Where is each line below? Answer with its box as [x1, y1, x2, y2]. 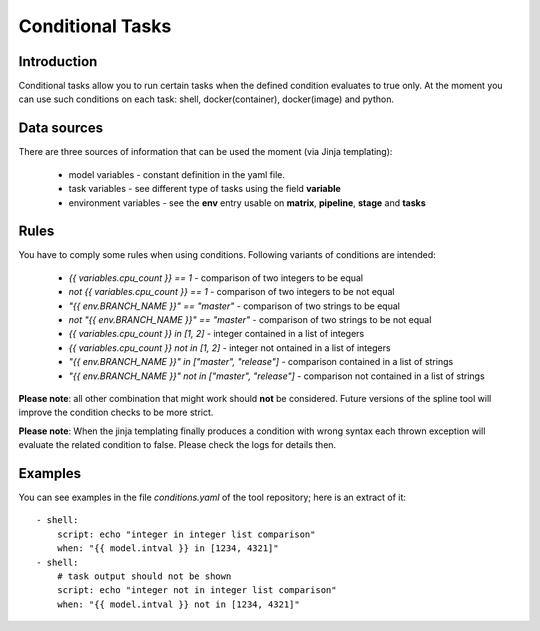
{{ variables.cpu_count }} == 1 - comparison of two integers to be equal [68, 271, 364, 284]
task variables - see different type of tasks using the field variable [68, 183, 342, 195]
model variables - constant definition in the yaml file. [68, 168, 285, 180]
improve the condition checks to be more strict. [18, 406, 214, 419]
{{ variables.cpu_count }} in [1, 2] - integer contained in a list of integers [68, 328, 365, 340]
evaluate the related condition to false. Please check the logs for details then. [18, 439, 337, 451]
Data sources [18, 120, 104, 137]
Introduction [18, 53, 98, 70]
